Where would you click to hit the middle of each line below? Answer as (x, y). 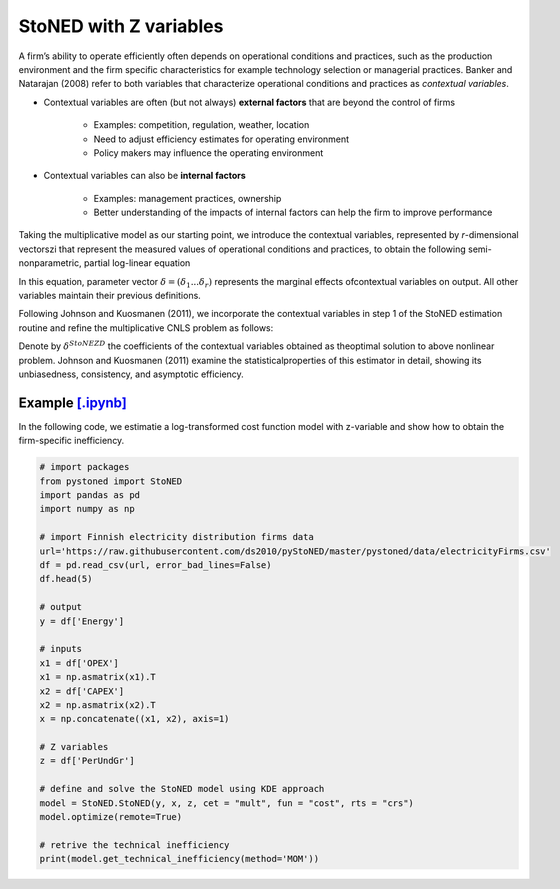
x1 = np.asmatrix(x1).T (98, 677)
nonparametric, (50, 263)
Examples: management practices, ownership (187, 198)
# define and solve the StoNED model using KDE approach (182, 789)
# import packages (84, 467)
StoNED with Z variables (121, 26)
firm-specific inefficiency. (71, 441)
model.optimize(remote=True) (111, 817)
